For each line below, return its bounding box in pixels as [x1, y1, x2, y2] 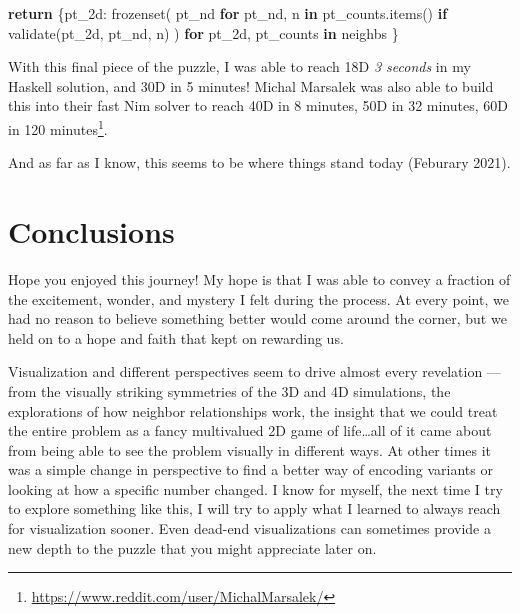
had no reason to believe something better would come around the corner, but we [8, 308, 507, 329]
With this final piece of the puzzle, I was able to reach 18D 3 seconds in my [8, 56, 471, 77]
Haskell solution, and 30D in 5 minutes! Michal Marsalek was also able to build [8, 75, 494, 96]
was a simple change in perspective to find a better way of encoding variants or [8, 459, 493, 480]
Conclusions [8, 211, 175, 251]
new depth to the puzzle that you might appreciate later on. [8, 537, 377, 558]
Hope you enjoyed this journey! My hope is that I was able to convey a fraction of [8, 268, 511, 289]
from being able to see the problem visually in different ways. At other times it [8, 439, 492, 460]
